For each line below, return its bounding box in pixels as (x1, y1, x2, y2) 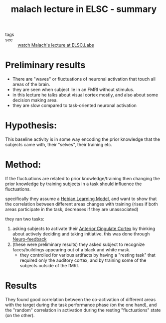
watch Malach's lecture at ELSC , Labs (17, 42, 94, 48)
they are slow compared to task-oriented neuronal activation (12, 103, 137, 108)
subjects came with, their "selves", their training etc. (5, 142, 113, 148)
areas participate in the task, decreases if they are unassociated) (5, 207, 139, 212)
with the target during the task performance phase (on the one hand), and (5, 302, 157, 308)
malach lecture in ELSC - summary (10, 3, 157, 15)
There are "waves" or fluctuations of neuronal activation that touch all (12, 76, 156, 82)
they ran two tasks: (5, 216, 45, 222)
